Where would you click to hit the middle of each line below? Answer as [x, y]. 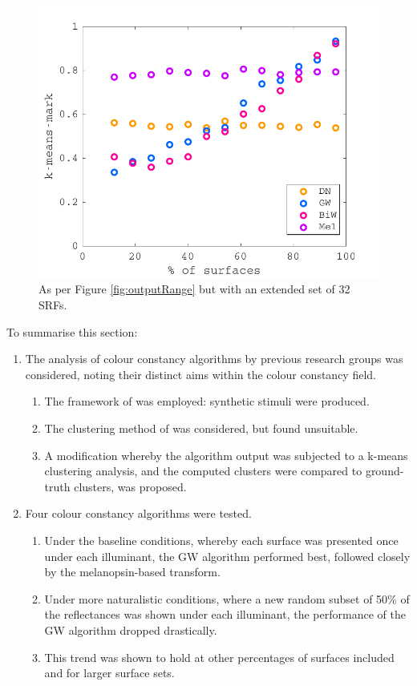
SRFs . [53, 305]
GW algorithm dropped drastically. [131, 630]
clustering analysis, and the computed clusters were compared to [203, 471]
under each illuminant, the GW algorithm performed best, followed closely [227, 556]
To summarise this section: [72, 331]
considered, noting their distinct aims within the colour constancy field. [200, 374]
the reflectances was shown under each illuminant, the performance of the [225, 614]
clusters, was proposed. [130, 486]
